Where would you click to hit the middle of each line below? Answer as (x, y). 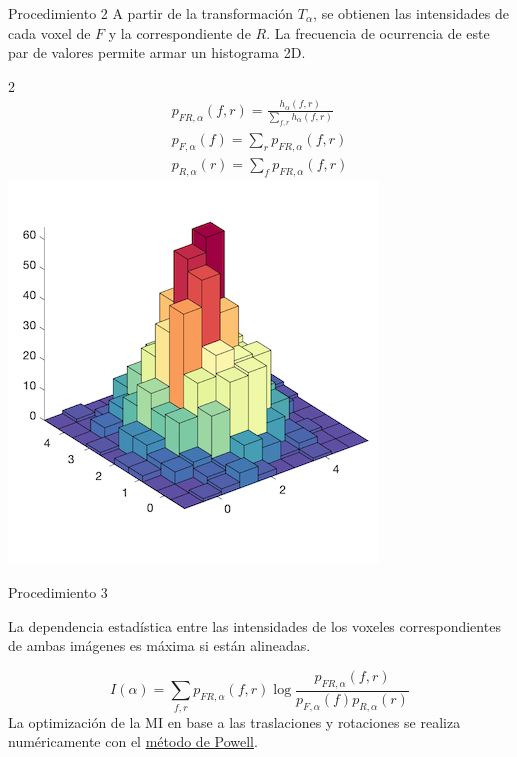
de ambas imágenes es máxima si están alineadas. (159, 645)
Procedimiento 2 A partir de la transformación (151, 13)
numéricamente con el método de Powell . (133, 741)
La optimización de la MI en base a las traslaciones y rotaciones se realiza (234, 721)
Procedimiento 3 (58, 592)
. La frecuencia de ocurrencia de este (378, 32)
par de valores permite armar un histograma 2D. (157, 52)
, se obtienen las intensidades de (411, 13)
